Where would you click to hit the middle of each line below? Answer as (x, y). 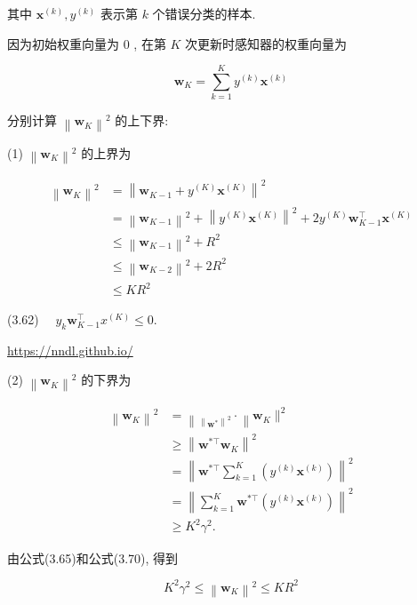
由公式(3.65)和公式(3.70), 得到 (93, 557)
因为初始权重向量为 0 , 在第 (87, 43)
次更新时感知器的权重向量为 (266, 43)
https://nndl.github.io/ (70, 350)
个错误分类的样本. (204, 13)
